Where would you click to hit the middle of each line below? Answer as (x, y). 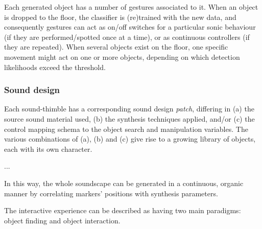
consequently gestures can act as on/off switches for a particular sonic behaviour (130, 27)
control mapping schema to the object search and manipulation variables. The (126, 129)
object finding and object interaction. (62, 220)
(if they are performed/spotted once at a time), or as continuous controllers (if (127, 37)
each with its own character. (48, 148)
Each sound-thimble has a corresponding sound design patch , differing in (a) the (129, 109)
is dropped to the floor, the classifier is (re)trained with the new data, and (120, 17)
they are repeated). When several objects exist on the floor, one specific (116, 47)
